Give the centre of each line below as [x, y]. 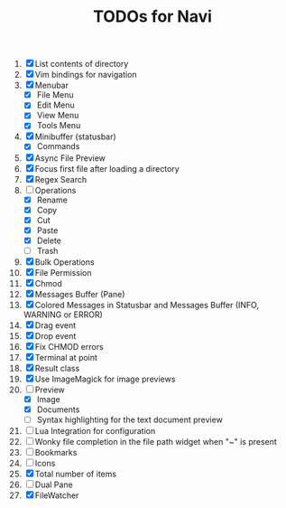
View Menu [58, 116]
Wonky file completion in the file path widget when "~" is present [156, 442]
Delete [49, 240]
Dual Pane [54, 484]
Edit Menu [55, 105]
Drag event [55, 325]
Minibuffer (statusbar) [75, 136]
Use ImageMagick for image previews [105, 379]
